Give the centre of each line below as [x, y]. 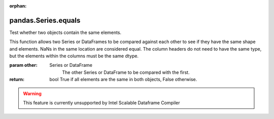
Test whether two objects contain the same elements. [65, 32]
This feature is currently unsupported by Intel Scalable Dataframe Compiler [101, 103]
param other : [24, 65]
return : [17, 80]
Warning [32, 93]
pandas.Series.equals [45, 20]
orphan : [18, 6]
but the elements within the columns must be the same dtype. [74, 56]
